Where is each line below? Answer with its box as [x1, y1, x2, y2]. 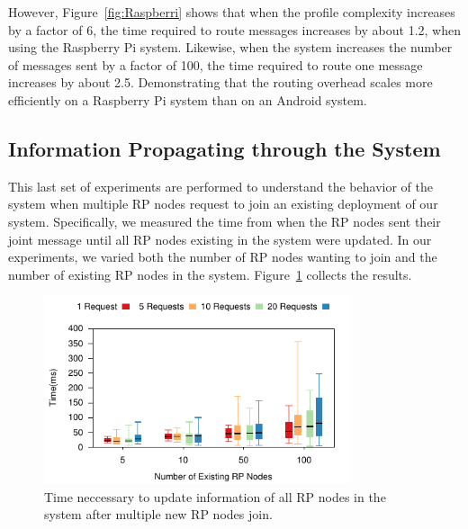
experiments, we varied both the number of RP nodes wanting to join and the [8, 247, 437, 266]
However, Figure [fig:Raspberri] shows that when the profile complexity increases [8, 3, 455, 21]
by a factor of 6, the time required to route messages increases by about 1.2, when [8, 20, 461, 39]
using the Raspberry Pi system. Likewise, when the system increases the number [8, 38, 453, 57]
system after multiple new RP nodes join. [44, 505, 273, 524]
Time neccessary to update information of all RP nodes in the [44, 487, 386, 506]
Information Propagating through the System [8, 134, 441, 162]
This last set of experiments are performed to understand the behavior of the [8, 176, 433, 195]
